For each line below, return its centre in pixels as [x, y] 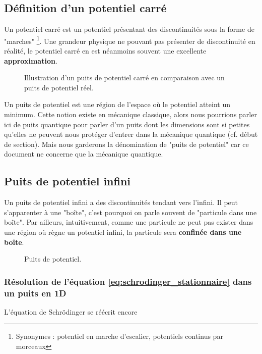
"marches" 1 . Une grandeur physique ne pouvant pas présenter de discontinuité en [130, 40]
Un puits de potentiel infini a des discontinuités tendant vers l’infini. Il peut [121, 202]
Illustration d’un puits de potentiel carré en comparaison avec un [124, 78]
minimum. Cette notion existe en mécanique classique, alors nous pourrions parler [130, 114]
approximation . [31, 60]
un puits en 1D [35, 293]
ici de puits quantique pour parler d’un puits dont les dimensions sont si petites [127, 124]
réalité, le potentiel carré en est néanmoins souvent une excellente [105, 51]
